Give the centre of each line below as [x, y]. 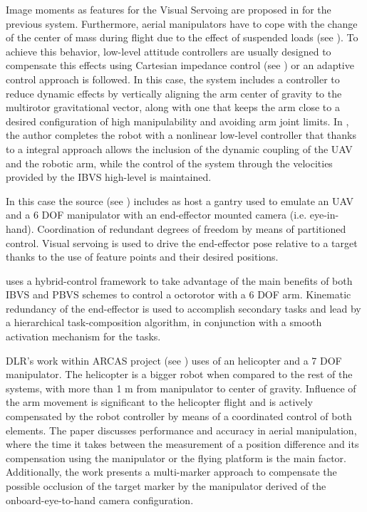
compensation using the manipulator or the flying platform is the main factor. [176, 458]
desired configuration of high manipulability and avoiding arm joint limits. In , [177, 121]
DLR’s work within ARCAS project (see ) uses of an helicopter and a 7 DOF [174, 360]
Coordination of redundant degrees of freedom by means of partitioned [192, 228]
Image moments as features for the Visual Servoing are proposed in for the [169, 9]
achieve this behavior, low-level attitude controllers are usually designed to [169, 51]
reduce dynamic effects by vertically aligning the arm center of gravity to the [174, 93]
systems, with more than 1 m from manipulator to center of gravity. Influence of [181, 388]
